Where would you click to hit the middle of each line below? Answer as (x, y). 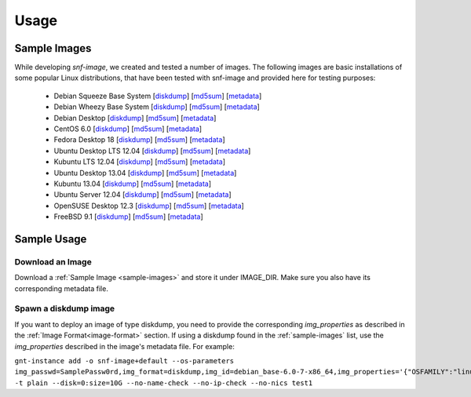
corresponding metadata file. (62, 288)
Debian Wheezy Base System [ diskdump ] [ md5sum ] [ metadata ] (157, 107)
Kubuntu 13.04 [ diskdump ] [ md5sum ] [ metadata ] (133, 184)
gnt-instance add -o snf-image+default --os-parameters (124, 361)
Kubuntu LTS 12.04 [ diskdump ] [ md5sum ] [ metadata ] (139, 162)
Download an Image (53, 261)
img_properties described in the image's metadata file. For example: (124, 346)
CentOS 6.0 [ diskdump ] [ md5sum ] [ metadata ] (128, 129)
